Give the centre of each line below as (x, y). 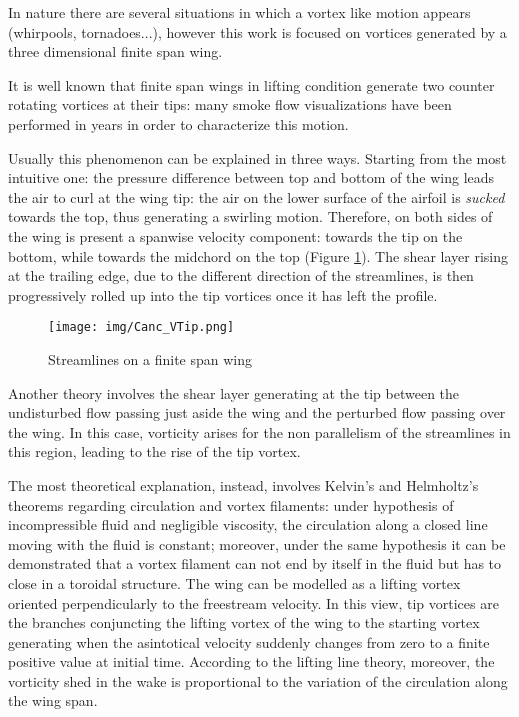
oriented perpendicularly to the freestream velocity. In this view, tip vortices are (253, 602)
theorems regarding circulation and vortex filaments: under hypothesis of (231, 504)
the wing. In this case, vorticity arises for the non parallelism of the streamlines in (259, 431)
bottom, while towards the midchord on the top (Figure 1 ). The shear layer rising (258, 255)
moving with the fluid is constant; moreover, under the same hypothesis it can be (257, 543)
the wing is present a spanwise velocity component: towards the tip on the (235, 235)
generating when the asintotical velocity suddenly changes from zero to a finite (249, 641)
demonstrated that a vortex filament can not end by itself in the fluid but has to (255, 563)
